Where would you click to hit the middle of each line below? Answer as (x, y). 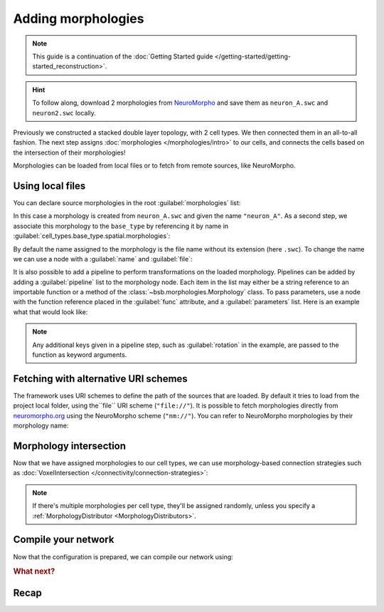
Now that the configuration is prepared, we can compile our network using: (123, 556)
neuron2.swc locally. (64, 113)
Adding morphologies (79, 19)
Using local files (49, 186)
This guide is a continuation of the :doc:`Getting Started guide (123, 56)
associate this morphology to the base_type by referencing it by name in (121, 226)
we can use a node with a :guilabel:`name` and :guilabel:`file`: (103, 259)
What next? (34, 571)
